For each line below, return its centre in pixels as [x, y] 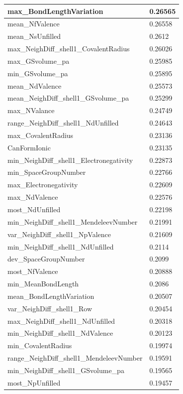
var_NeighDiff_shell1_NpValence [59, 234]
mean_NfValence [34, 24]
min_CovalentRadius [40, 345]
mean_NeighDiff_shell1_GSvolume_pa [68, 98]
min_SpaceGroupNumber [47, 172]
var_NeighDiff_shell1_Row [50, 308]
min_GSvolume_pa [38, 73]
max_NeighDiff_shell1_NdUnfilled [61, 321]
